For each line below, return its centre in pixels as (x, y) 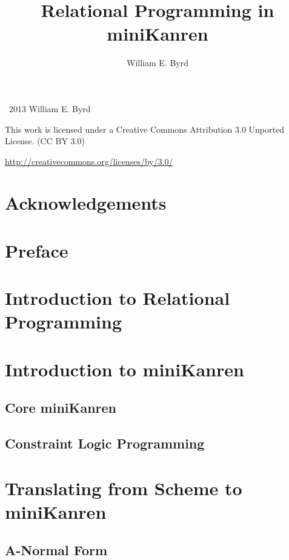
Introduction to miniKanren (125, 369)
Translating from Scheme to (124, 488)
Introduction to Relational (118, 298)
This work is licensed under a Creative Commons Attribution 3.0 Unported (144, 129)
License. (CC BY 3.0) (45, 141)
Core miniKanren (61, 408)
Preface (37, 250)
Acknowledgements (86, 203)
